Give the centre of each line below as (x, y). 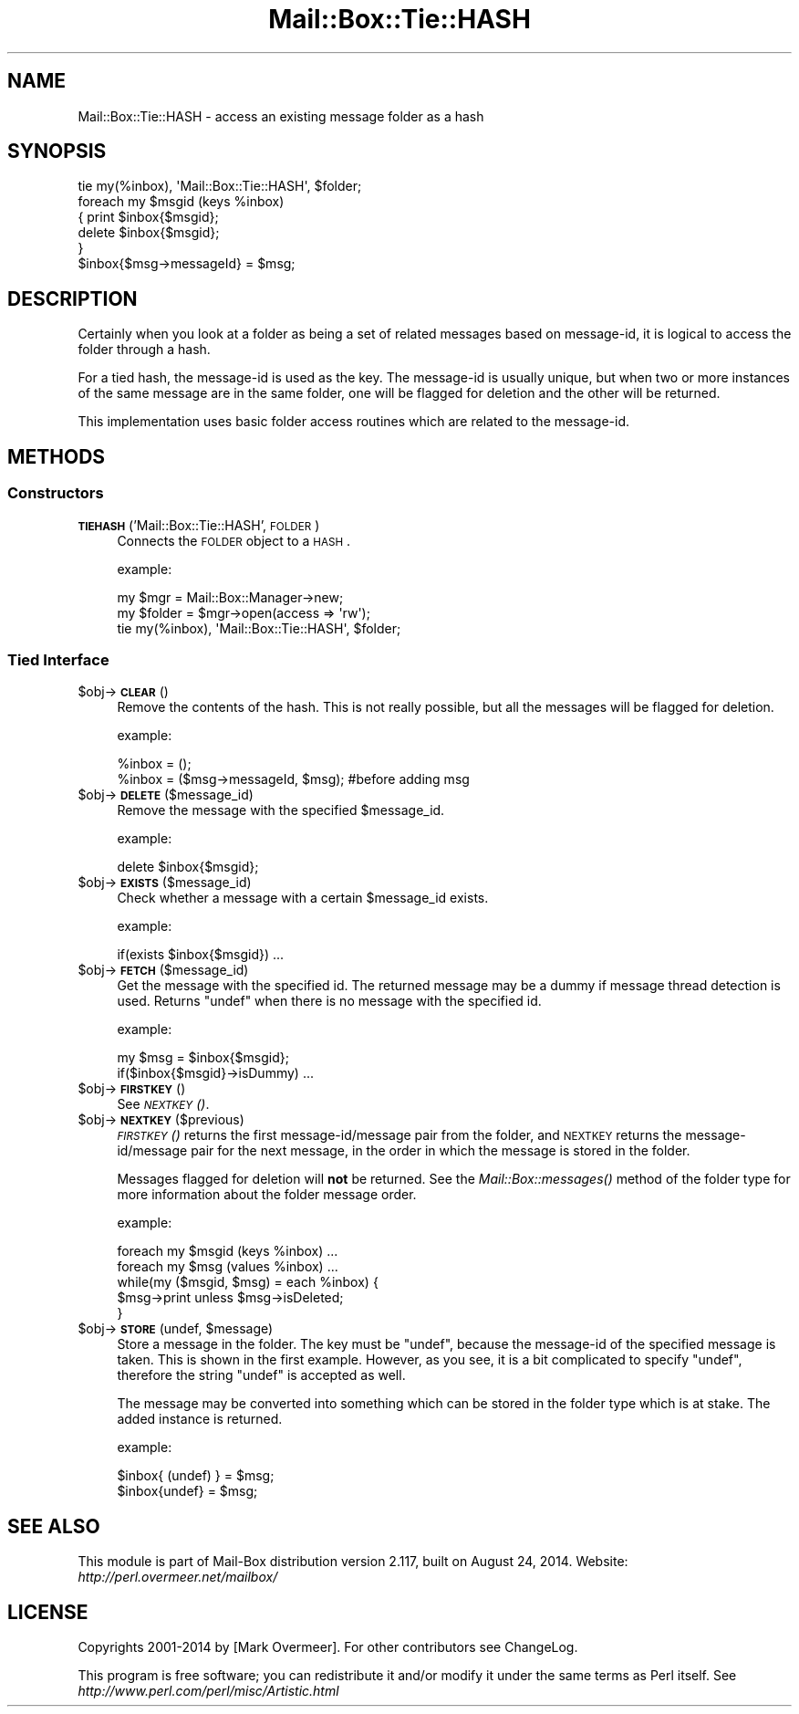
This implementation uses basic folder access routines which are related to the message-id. (353, 422)
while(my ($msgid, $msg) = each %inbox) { (248, 1282)
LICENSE (48, 1612)
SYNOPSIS (57, 152)
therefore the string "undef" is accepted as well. (261, 1375)
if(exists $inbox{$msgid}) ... (201, 955)
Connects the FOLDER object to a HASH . (234, 540)
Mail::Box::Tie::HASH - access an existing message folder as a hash (281, 116)
